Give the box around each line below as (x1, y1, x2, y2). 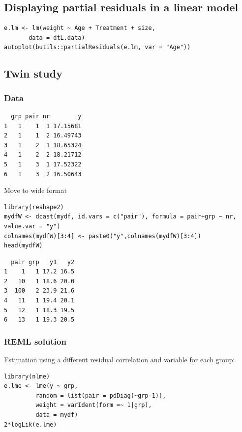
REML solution (4, 335, 66, 347)
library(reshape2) (4, 203, 64, 211)
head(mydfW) (4, 242, 43, 249)
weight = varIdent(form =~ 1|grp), (35, 402, 152, 409)
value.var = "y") (4, 222, 60, 230)
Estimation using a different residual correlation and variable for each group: (4, 354, 235, 365)
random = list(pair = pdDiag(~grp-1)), (35, 392, 166, 399)
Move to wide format (4, 185, 67, 195)
